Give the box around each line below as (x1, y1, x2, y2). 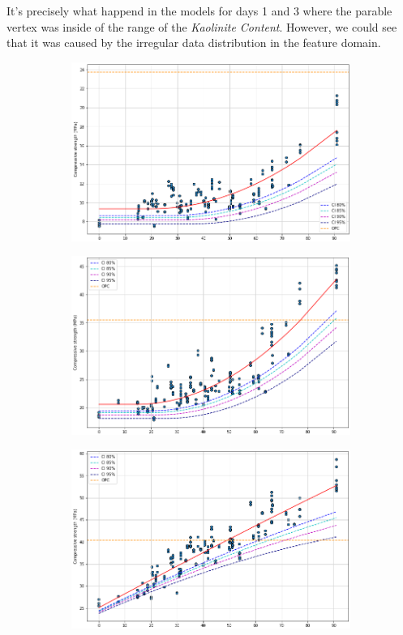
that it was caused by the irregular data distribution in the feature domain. (6, 34, 381, 51)
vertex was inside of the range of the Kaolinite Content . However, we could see (6, 18, 397, 35)
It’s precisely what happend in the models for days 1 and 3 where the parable (6, 2, 392, 19)
